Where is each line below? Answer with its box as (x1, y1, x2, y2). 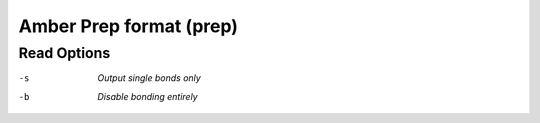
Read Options (18, 44, 111, 62)
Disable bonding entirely (97, 90, 199, 102)
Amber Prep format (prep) (18, 15, 239, 37)
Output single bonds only (97, 72, 202, 84)
